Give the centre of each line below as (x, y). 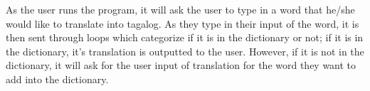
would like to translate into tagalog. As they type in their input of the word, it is (183, 23)
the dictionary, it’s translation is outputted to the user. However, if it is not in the (185, 51)
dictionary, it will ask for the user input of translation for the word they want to (181, 65)
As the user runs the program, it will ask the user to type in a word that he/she (180, 9)
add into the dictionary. (57, 79)
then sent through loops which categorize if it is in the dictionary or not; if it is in (185, 37)
